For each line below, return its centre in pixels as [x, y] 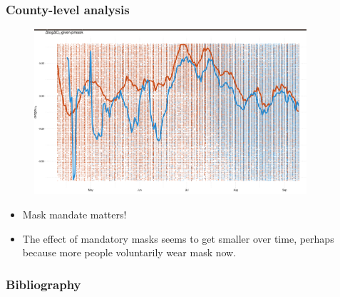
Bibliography [43, 284]
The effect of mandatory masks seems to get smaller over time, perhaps [178, 238]
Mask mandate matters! [74, 215]
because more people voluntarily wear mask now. [129, 252]
